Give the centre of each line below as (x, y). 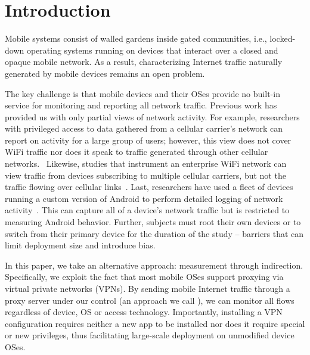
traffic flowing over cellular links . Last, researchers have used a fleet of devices (149, 187)
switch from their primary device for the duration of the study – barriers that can (154, 233)
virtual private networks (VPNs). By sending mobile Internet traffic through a (148, 288)
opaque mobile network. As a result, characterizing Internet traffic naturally (144, 62)
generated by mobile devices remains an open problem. (105, 73)
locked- (283, 38)
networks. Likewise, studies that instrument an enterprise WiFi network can (146, 164)
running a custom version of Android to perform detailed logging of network (144, 198)
